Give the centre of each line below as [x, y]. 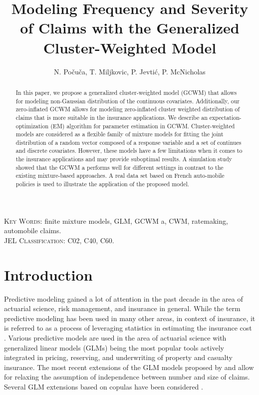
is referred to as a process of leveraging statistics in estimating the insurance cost [128, 328]
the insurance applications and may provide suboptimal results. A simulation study [124, 159]
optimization [32, 126]
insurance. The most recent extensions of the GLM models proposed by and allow [129, 367]
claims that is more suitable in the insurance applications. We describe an [112, 117]
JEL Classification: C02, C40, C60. [59, 240]
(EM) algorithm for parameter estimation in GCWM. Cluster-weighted [143, 126]
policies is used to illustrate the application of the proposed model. [103, 184]
